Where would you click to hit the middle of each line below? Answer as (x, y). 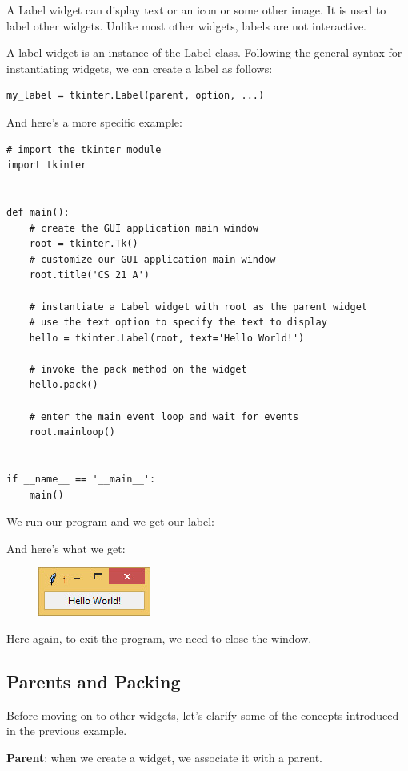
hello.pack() (64, 385)
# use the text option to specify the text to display (178, 323)
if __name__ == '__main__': (81, 480)
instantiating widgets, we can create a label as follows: (140, 68)
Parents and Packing (94, 681)
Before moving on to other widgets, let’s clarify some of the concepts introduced (203, 714)
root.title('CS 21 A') (89, 275)
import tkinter (47, 166)
